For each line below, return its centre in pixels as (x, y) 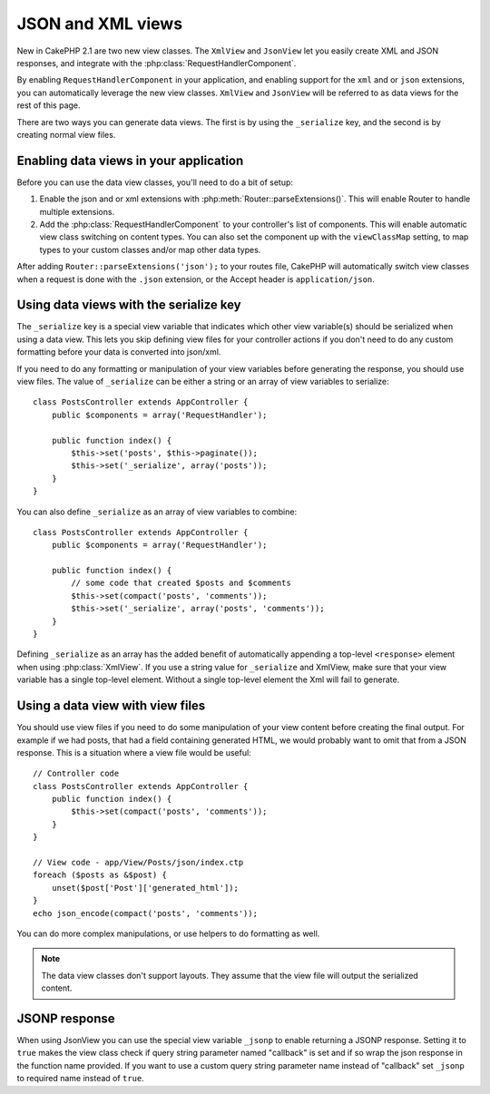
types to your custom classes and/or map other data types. (150, 249)
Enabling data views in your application (130, 160)
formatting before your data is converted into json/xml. (119, 352)
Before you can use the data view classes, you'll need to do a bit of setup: (155, 182)
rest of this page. (49, 105)
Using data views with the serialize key (129, 305)
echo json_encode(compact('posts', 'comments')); (146, 913)
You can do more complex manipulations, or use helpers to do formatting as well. (168, 933)
